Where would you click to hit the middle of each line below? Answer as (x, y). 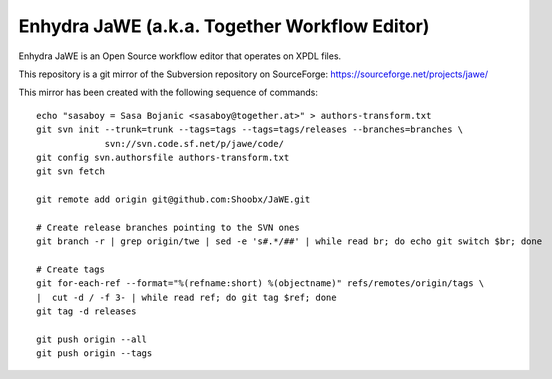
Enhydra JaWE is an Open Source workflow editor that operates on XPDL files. (180, 56)
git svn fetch (70, 171)
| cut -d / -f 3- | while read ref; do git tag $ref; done (186, 297)
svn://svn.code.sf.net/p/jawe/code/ (194, 143)
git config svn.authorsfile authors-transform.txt (163, 157)
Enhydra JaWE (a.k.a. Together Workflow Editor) (224, 26)
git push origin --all (92, 339)
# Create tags (70, 269)
